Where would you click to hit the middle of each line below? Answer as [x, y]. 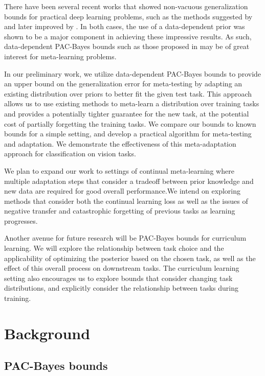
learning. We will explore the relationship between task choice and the [114, 248]
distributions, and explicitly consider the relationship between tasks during [122, 288]
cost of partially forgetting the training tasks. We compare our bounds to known [130, 123]
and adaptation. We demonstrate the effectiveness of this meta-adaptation [120, 143]
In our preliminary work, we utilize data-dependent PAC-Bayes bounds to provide [133, 73]
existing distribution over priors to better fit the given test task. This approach [128, 93]
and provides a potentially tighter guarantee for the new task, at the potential [127, 113]
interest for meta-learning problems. [60, 56]
